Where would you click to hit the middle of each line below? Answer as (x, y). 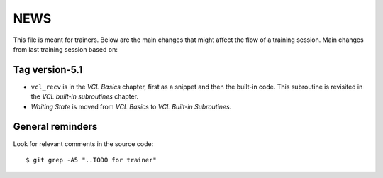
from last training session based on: (66, 49)
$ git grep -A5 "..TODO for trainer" (91, 160)
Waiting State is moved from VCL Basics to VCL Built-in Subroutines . (131, 106)
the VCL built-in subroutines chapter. (84, 96)
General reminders (55, 127)
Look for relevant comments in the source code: (83, 144)
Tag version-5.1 (48, 70)
